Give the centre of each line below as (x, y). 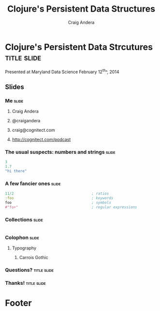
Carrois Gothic (34, 258)
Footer (19, 303)
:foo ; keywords (59, 198)
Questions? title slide (29, 270)
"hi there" (16, 171)
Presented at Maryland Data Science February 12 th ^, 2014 (62, 71)
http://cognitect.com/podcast (41, 140)
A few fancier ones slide (33, 183)
